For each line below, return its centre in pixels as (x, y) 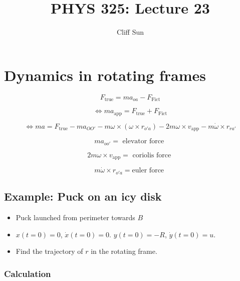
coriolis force (152, 155)
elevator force (143, 142)
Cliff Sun (130, 32)
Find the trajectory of (49, 251)
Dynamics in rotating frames (105, 75)
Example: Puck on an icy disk (83, 196)
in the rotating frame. (124, 251)
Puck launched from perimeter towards (75, 217)
